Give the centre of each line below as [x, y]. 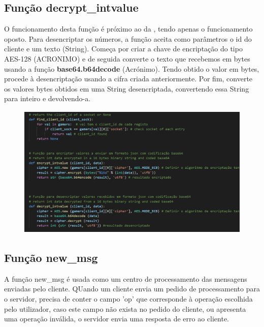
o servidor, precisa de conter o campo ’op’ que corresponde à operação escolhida [128, 298]
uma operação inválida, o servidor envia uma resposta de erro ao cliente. [117, 319]
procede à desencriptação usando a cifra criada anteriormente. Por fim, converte [128, 79]
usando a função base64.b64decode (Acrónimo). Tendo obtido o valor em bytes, [132, 68]
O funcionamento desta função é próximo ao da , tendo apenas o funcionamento [128, 29]
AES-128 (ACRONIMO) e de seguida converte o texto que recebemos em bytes [127, 58]
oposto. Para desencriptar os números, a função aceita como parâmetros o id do [128, 38]
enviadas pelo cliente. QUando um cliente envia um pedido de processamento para [132, 289]
